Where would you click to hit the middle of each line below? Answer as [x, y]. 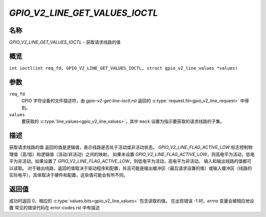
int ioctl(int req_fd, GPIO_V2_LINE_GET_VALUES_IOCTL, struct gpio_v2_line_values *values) [123, 68]
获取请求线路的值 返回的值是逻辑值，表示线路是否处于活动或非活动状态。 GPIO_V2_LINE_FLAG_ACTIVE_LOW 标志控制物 [131, 147]
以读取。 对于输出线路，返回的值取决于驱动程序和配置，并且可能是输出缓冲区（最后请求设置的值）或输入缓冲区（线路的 [131, 168]
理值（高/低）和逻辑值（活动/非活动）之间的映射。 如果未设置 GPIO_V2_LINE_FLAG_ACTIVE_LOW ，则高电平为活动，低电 [132, 154]
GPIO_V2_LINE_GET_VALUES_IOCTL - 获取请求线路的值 [65, 42]
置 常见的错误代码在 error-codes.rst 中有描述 [54, 208]
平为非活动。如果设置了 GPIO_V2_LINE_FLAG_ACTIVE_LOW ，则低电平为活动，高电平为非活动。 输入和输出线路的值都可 [130, 161]
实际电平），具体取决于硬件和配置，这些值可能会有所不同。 [68, 175]
